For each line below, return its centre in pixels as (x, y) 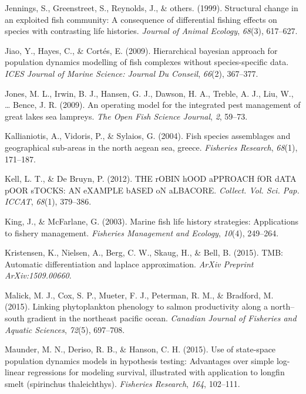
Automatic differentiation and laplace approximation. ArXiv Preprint (129, 264)
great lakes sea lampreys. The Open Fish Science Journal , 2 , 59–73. (126, 116)
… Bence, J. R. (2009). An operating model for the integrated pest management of (153, 105)
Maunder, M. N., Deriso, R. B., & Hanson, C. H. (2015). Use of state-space (140, 349)
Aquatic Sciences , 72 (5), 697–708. (65, 329)
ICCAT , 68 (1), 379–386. (48, 201)
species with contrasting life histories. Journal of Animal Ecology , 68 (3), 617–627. (151, 31)
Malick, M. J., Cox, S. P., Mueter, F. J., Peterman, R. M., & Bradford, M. (139, 295)
